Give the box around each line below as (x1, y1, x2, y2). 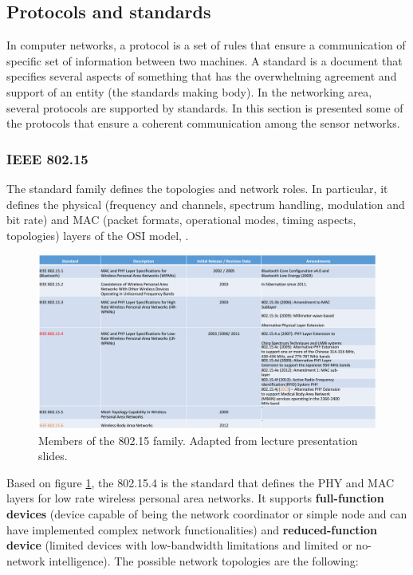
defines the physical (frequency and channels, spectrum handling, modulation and (6, 195, 405, 212)
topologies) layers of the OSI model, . (6, 226, 189, 243)
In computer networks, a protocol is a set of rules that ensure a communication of (6, 37, 406, 53)
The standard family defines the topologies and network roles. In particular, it (6, 179, 388, 196)
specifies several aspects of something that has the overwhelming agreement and (6, 68, 397, 85)
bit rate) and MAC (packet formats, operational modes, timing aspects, (6, 211, 356, 228)
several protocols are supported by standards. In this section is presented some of (6, 99, 403, 116)
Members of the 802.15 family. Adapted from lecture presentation (38, 431, 358, 448)
